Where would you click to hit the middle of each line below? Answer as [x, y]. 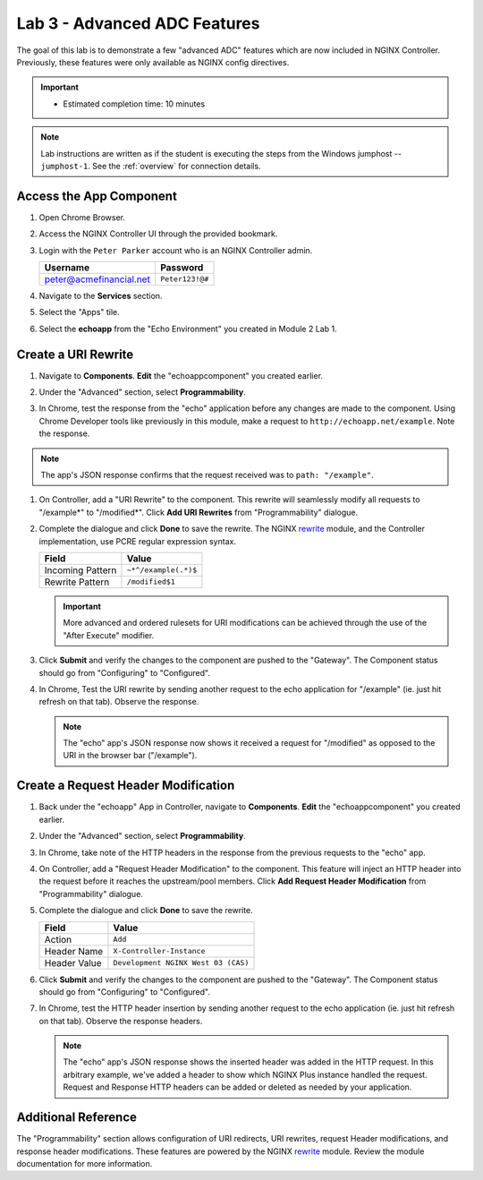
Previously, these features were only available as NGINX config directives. [153, 62]
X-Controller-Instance [159, 951]
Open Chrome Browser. [82, 217]
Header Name [74, 951]
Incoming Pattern [80, 570]
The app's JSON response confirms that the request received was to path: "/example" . [208, 475]
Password [182, 267]
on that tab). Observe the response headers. [121, 1021]
